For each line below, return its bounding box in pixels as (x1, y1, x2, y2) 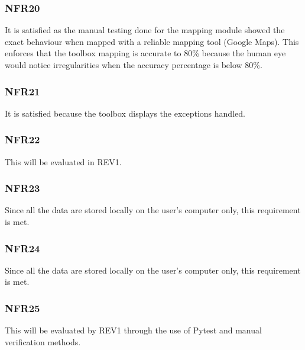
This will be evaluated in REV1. (5, 155, 122, 168)
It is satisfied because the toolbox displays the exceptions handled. (5, 107, 245, 119)
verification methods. (5, 335, 81, 348)
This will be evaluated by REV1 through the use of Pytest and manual (5, 324, 262, 336)
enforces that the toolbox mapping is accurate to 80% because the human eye (5, 47, 286, 59)
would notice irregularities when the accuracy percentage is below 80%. (5, 59, 262, 70)
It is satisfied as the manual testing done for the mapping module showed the (5, 24, 285, 36)
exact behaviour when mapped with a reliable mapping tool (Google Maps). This (5, 35, 299, 47)
